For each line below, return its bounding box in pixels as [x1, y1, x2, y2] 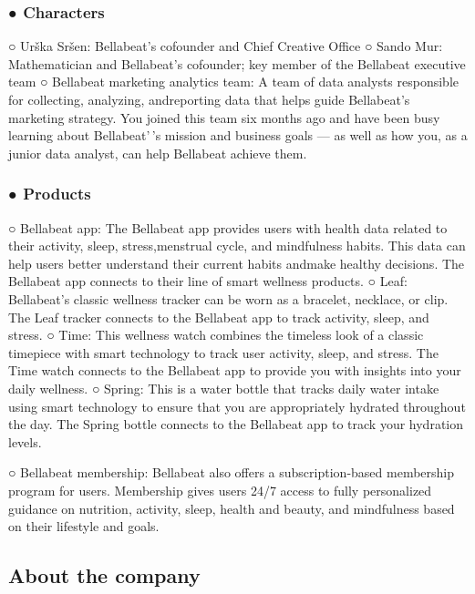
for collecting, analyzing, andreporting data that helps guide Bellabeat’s [8, 90, 410, 108]
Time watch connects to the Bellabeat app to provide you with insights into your [8, 361, 461, 380]
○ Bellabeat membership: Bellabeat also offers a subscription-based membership [8, 463, 455, 482]
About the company [8, 561, 201, 589]
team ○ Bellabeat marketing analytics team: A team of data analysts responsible [8, 72, 460, 91]
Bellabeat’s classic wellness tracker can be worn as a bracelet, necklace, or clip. [8, 289, 449, 308]
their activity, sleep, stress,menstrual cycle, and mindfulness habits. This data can [8, 236, 466, 255]
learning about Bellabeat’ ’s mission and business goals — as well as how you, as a [8, 126, 468, 145]
